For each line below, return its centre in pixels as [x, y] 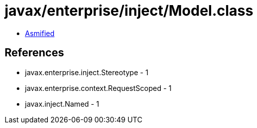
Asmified [40, 33]
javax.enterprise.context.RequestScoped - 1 [98, 88]
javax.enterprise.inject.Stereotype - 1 [87, 72]
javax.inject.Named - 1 [62, 104]
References [34, 53]
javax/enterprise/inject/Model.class [129, 11]
